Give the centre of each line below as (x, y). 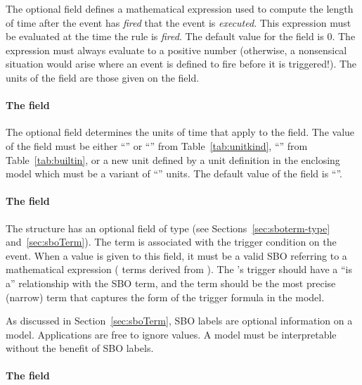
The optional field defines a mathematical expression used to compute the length (180, 8)
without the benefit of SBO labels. (80, 348)
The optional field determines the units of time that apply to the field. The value (180, 132)
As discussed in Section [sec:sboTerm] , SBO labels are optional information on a (179, 321)
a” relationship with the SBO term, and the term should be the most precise (171, 283)
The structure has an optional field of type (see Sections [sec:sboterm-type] (168, 228)
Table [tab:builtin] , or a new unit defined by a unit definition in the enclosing (173, 159)
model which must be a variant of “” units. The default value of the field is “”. (174, 173)
